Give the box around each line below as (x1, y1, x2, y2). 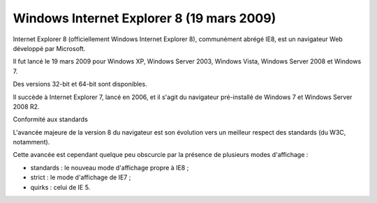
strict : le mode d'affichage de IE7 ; (30, 173, 131, 181)
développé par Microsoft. (13, 44, 86, 52)
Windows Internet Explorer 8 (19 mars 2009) (13, 10, 276, 26)
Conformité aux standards (13, 115, 89, 123)
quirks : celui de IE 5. (30, 183, 91, 191)
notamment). (13, 138, 50, 146)
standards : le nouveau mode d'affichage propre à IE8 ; (30, 163, 189, 172)
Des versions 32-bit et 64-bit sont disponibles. (13, 80, 147, 89)
